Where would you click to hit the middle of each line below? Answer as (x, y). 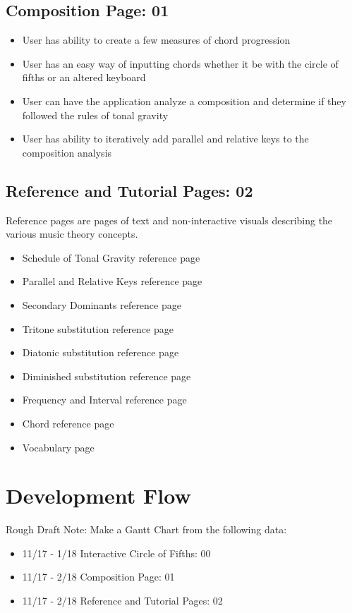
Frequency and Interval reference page (104, 400)
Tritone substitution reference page (98, 328)
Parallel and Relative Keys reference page (112, 281)
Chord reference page (68, 423)
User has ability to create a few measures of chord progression (156, 40)
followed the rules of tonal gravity (95, 115)
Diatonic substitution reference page (101, 352)
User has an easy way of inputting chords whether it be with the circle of (180, 63)
